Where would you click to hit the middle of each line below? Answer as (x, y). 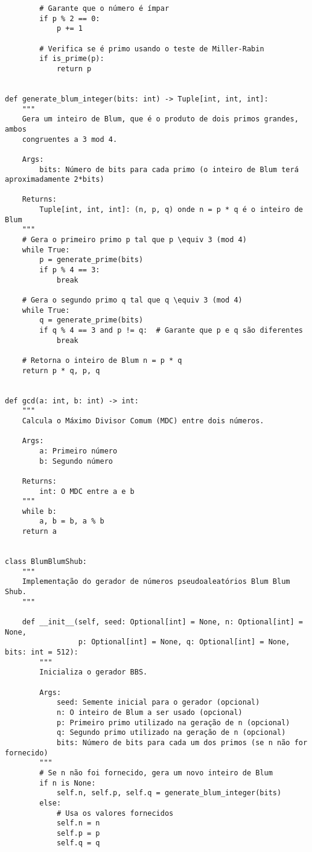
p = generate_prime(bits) (91, 260)
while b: (39, 511)
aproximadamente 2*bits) (55, 180)
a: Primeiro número (78, 451)
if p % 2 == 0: (70, 18)
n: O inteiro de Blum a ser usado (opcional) (149, 712)
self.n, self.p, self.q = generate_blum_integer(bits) (169, 793)
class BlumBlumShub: (46, 562)
